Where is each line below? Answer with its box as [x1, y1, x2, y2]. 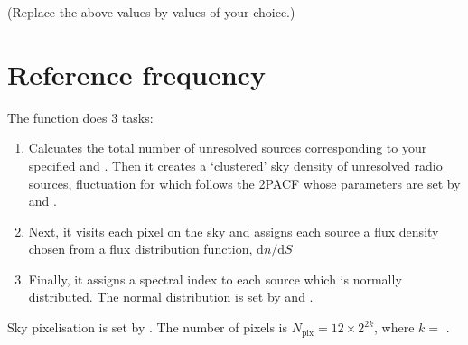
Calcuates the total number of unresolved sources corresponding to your [28, 138, 427, 157]
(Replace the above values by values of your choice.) [7, 3, 295, 21]
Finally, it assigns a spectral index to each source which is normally [28, 269, 402, 288]
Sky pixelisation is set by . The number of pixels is [7, 318, 287, 337]
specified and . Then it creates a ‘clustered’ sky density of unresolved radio [28, 155, 443, 174]
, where [374, 318, 415, 337]
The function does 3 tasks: [7, 107, 154, 126]
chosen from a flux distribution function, [28, 239, 253, 258]
